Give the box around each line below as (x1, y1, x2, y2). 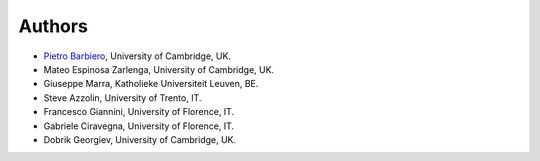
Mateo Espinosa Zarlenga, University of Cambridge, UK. (43, 63, 275, 75)
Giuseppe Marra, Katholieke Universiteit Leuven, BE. (43, 78, 259, 90)
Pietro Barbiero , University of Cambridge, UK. (43, 50, 232, 62)
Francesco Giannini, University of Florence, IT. (43, 106, 235, 118)
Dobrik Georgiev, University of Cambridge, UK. (43, 133, 237, 145)
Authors (18, 15, 89, 37)
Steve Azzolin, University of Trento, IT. (43, 91, 202, 104)
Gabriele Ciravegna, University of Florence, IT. (43, 120, 235, 132)
